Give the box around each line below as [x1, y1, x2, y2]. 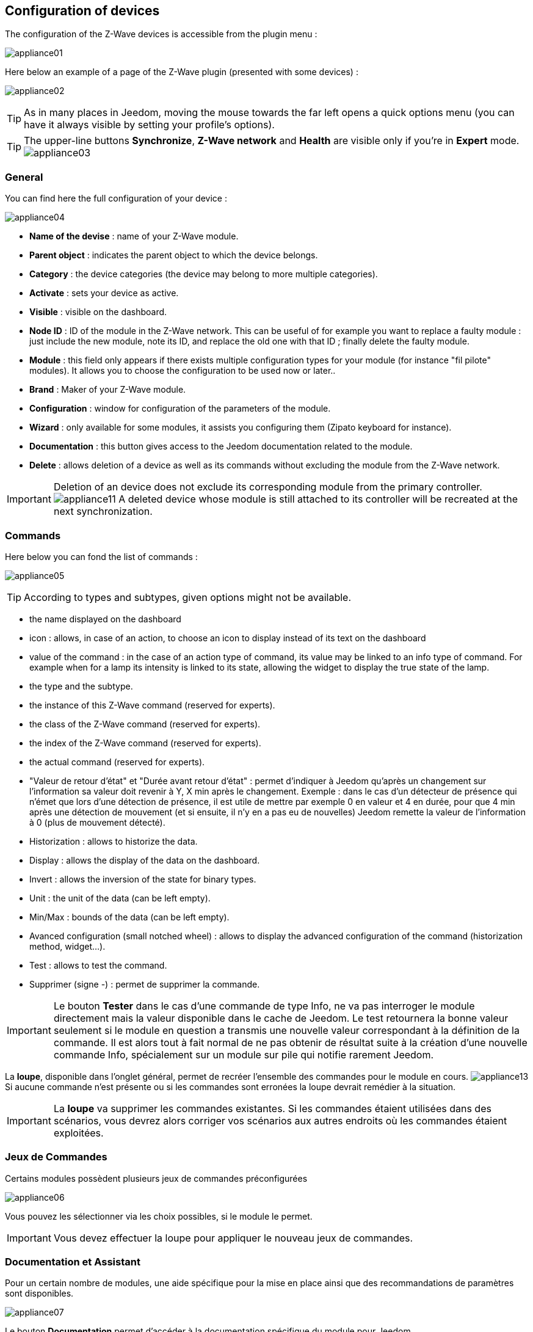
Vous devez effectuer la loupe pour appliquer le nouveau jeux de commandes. [53, 1231, 413, 1244]
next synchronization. [53, 505, 153, 518]
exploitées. [53, 1126, 104, 1139]
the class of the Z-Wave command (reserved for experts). [29, 718, 261, 729]
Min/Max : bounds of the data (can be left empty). [29, 911, 230, 922]
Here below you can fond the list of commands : [5, 551, 198, 562]
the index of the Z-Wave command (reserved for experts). [29, 737, 261, 748]
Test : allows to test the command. [29, 959, 167, 970]
